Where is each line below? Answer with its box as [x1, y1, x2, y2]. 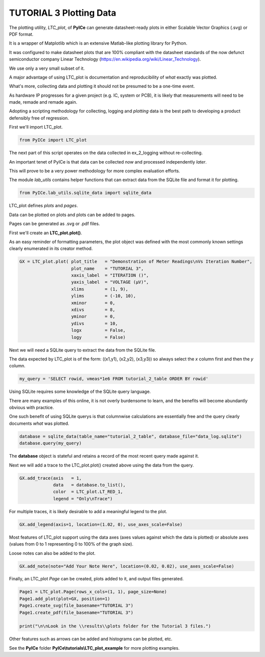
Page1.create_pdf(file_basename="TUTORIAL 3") [19, 609, 133, 615]
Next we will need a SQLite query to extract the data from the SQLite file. [9, 347, 157, 353]
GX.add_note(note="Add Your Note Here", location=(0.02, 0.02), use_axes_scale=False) [19, 563, 235, 569]
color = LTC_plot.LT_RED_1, [53, 489, 123, 494]
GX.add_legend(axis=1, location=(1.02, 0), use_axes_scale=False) [19, 521, 183, 527]
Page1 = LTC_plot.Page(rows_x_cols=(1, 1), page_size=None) [19, 589, 167, 595]
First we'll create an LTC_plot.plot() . [9, 230, 82, 236]
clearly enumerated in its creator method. [9, 246, 93, 251]
